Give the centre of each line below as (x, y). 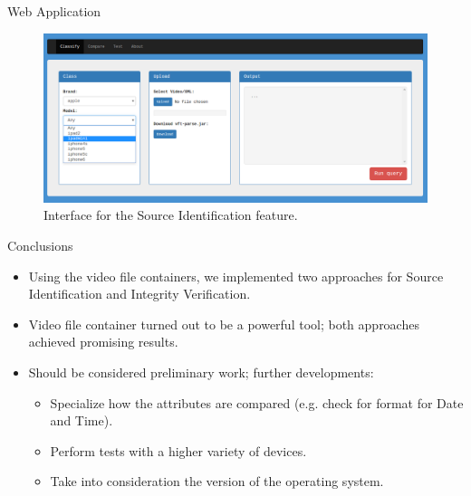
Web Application (54, 11)
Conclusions (40, 245)
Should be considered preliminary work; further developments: (201, 372)
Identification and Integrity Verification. (139, 294)
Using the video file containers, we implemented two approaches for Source (236, 276)
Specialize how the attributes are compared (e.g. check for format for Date (257, 402)
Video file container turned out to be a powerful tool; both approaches (224, 324)
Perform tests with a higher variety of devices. (178, 450)
